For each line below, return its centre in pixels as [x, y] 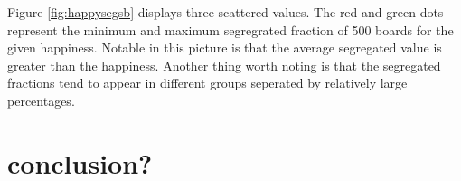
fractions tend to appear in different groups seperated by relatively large [207, 83]
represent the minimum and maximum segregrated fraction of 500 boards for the [230, 29]
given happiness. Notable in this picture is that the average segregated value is [225, 48]
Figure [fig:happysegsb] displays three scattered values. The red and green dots [226, 12]
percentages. [41, 100]
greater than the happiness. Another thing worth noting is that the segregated [224, 65]
